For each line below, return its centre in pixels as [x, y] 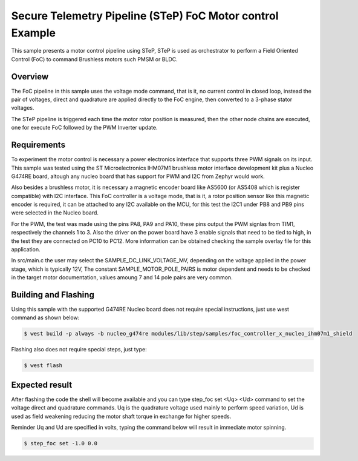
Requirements [38, 145]
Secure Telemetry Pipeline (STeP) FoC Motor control [145, 16]
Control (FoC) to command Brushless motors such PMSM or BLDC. [94, 59]
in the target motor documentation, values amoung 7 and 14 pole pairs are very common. [122, 277]
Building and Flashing [53, 295]
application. [26, 250]
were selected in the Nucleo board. [55, 213]
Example [33, 33]
